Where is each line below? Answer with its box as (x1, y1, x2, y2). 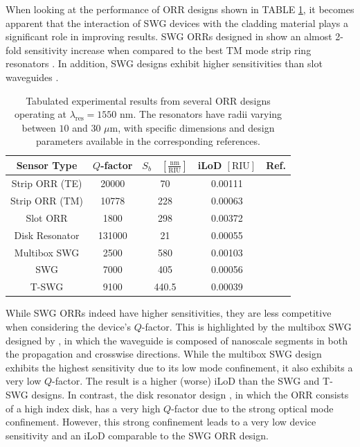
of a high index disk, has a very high (6, 401, 161, 415)
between (21, 120, 56, 134)
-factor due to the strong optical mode (171, 401, 334, 415)
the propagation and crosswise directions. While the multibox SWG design (6, 347, 322, 361)
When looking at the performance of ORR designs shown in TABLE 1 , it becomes (6, 2, 354, 16)
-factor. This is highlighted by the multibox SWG (141, 319, 352, 333)
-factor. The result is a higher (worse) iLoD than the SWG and (52, 374, 320, 388)
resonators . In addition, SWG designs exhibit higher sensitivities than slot (6, 56, 323, 71)
